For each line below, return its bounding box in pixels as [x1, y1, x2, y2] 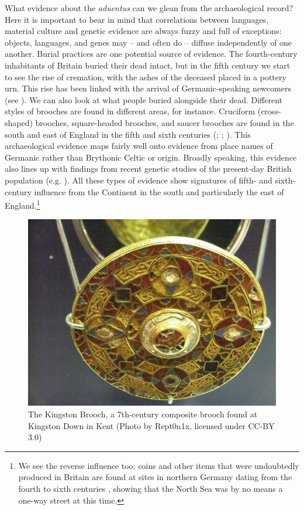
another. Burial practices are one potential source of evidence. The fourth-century [5, 47, 298, 60]
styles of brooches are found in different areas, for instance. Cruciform [5, 105, 255, 117]
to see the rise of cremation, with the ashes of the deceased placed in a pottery [5, 70, 286, 83]
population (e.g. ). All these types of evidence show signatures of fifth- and [5, 174, 272, 186]
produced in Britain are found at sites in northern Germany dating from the [18, 471, 292, 483]
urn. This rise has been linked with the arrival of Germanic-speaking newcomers [5, 82, 291, 94]
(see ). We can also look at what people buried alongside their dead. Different [5, 93, 282, 106]
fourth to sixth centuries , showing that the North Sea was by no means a [18, 482, 283, 494]
